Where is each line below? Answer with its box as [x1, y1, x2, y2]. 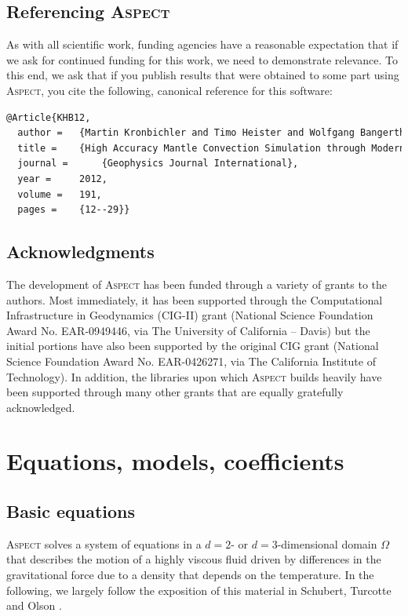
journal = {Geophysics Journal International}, [17, 158, 299, 169]
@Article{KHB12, [6, 111, 91, 123]
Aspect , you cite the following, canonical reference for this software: [6, 82, 333, 98]
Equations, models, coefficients [6, 445, 344, 477]
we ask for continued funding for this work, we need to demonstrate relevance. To [6, 51, 398, 67]
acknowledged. [6, 399, 75, 415]
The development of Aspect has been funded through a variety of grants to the [6, 275, 388, 292]
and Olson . [6, 597, 62, 614]
